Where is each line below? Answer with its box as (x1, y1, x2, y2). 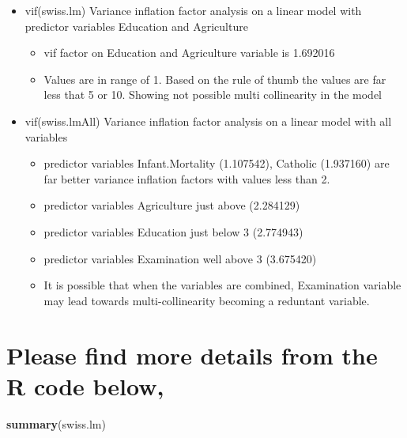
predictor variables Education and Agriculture (24, 17, 248, 34)
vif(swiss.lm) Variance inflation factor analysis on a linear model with (24, 2, 362, 18)
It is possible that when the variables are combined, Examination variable (43, 277, 401, 293)
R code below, (6, 369, 164, 402)
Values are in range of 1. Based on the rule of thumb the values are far (43, 70, 386, 87)
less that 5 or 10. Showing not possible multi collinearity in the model (43, 86, 382, 103)
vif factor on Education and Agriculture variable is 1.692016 (43, 44, 335, 61)
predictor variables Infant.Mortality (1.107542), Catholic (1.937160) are (43, 155, 390, 172)
